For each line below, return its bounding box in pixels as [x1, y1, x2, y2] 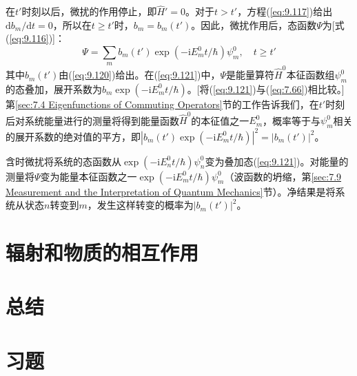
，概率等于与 [263, 113, 321, 127]
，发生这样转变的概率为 [87, 198, 194, 212]
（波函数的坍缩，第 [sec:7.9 [224, 169, 342, 183]
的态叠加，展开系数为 [6, 81, 102, 96]
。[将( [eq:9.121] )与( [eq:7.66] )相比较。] [187, 81, 345, 96]
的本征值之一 [191, 113, 249, 127]
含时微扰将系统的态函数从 [6, 154, 121, 168]
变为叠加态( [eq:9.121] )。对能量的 [205, 154, 349, 168]
